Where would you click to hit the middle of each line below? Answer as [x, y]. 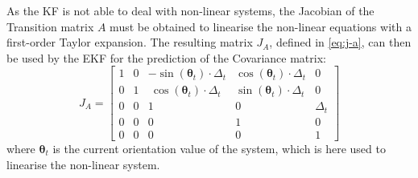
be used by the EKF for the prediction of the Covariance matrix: [166, 57]
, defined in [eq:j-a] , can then [340, 42]
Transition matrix [50, 26]
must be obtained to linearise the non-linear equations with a [261, 26]
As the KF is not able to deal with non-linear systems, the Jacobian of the [190, 10]
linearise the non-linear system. [83, 164]
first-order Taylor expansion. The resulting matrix [130, 42]
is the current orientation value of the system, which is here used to [219, 148]
